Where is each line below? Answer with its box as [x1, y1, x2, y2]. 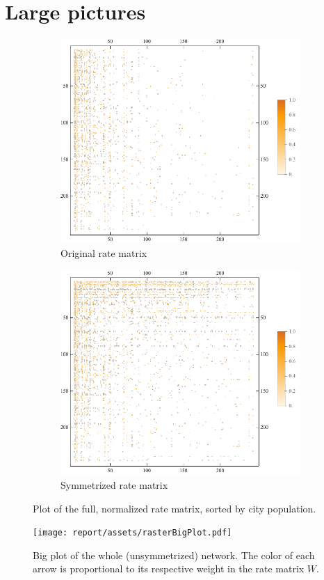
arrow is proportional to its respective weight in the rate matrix [33, 561, 305, 576]
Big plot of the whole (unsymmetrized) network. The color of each [33, 547, 315, 562]
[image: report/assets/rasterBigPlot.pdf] [33, 528, 232, 538]
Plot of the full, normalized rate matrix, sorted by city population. [33, 501, 316, 515]
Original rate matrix [60, 246, 147, 260]
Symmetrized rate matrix [60, 477, 168, 492]
